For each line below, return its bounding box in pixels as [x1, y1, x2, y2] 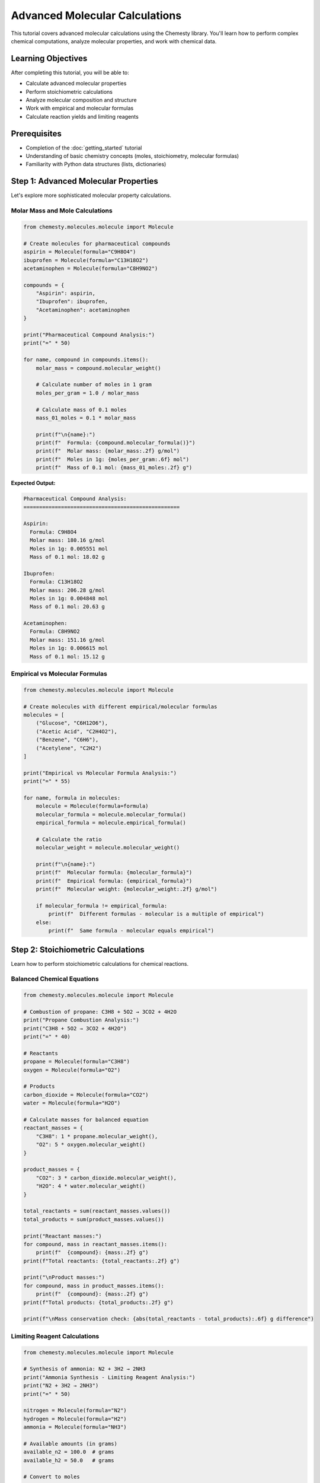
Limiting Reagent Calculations [11, 1332, 100, 1340]
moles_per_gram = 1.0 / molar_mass [36, 389, 139, 396]
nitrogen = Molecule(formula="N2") [23, 1407, 127, 1414]
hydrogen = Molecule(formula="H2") [23, 1415, 127, 1422]
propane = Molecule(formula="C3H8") [23, 1058, 130, 1065]
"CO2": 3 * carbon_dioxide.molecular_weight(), [36, 1175, 177, 1181]
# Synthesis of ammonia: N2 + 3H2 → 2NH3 [23, 1366, 146, 1373]
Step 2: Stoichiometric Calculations [11, 944, 145, 954]
